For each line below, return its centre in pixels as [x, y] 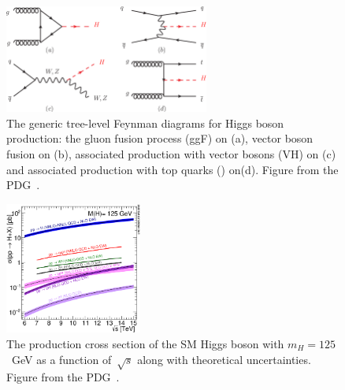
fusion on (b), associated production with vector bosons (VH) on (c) [171, 153]
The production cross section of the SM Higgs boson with [145, 343]
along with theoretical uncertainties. [224, 359]
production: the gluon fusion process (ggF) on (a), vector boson [160, 138]
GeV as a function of [61, 359]
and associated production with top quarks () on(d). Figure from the [172, 169]
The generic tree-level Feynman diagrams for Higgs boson [145, 123]
